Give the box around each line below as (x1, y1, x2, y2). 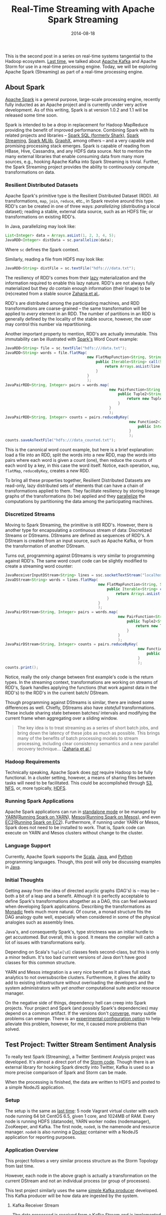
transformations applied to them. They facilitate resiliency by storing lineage (5, 488, 160, 494)
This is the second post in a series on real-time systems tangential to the (5, 53, 153, 59)
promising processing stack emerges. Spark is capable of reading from (5, 143, 150, 149)
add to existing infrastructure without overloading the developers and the (5, 980, 154, 986)
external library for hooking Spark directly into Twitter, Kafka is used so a (5, 1064, 154, 1070)
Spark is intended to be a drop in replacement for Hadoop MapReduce (5, 121, 148, 127)
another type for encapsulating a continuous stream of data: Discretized (5, 527, 152, 533)
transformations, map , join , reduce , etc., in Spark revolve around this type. (5, 198, 155, 204)
